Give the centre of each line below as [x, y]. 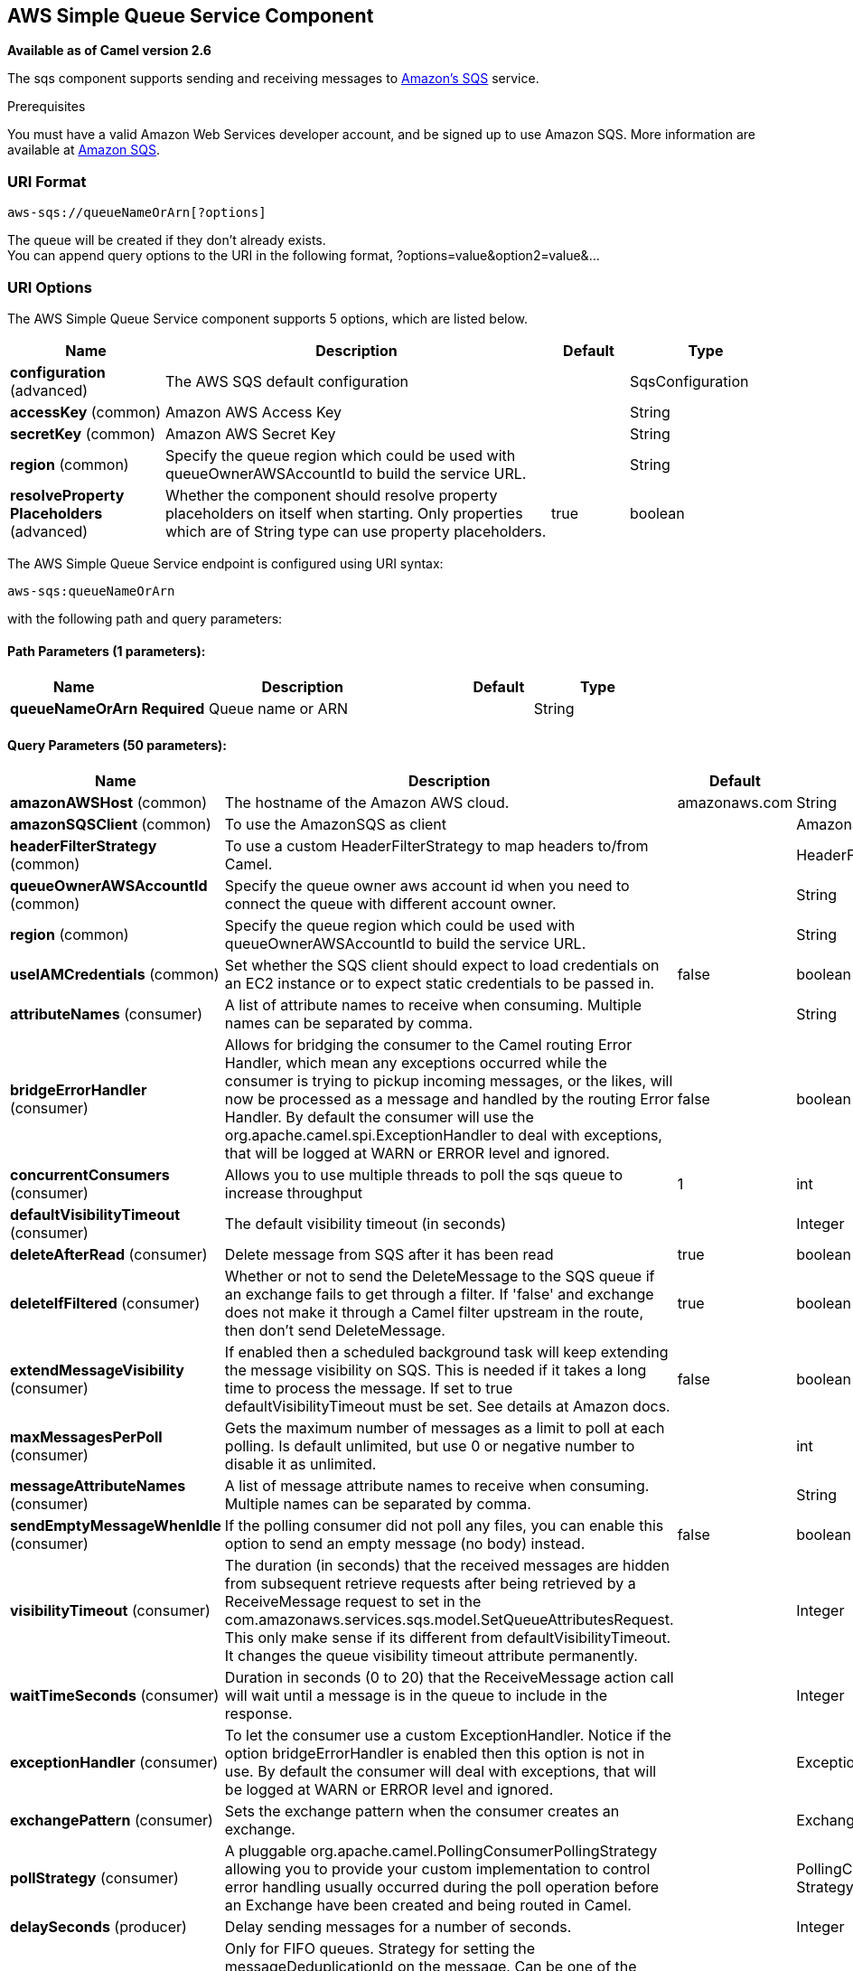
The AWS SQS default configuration [287, 381]
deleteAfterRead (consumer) [109, 1255]
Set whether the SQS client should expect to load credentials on [442, 966]
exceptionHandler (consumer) [114, 1763]
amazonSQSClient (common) [111, 825]
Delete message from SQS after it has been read [389, 1255]
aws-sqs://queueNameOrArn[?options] [137, 213]
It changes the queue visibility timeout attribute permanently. [431, 1656]
